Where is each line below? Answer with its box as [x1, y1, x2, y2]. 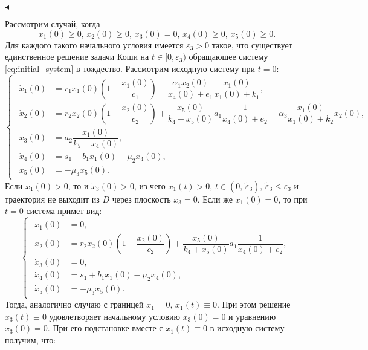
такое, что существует [211, 38, 292, 51]
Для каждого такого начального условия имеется [5, 38, 184, 51]
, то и [68, 179, 89, 192]
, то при [278, 192, 308, 205]
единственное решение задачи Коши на [5, 50, 149, 63]
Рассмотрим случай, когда [5, 18, 100, 30]
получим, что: [5, 333, 56, 346]
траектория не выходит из [5, 192, 100, 205]
